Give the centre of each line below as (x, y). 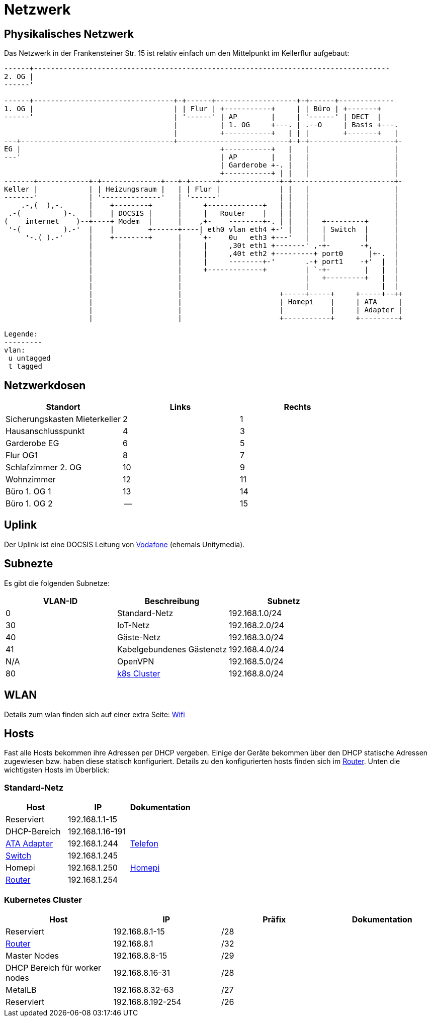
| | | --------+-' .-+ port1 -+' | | (243, 262)
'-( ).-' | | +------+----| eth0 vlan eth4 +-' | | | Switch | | (203, 230)
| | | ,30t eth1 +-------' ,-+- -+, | (243, 246)
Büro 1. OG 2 (29, 504)
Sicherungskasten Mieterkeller (63, 419)
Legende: (21, 334)
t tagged (25, 366)
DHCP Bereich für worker (54, 967)
